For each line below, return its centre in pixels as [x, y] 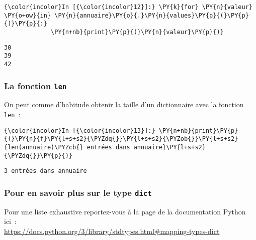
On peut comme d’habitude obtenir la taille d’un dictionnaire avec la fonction [124, 104]
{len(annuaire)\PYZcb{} [44, 147]
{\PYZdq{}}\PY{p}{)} [38, 156]
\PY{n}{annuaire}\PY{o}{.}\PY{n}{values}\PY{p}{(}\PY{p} [152, 15]
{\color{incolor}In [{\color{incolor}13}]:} [80, 131]
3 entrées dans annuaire [46, 171]
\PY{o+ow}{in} [28, 15]
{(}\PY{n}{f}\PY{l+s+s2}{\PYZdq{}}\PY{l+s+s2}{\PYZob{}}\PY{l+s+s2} [121, 139]
